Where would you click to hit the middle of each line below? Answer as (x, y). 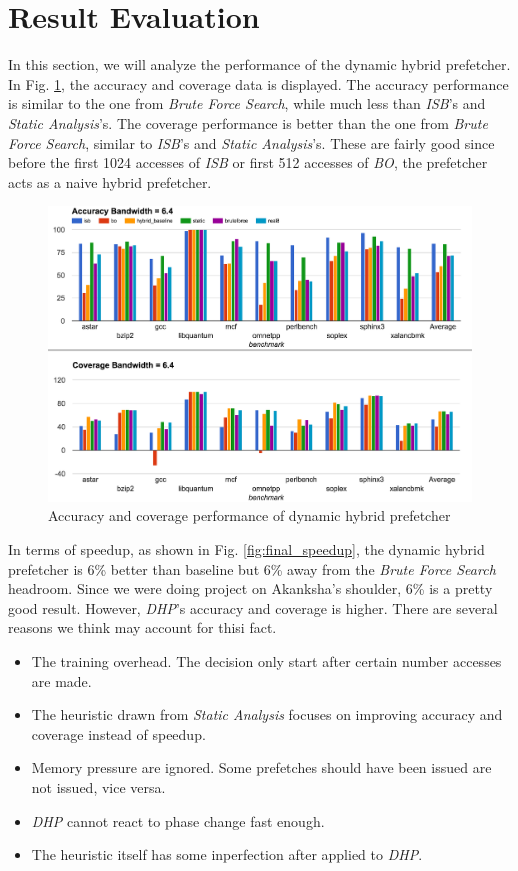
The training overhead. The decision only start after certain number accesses (266, 660)
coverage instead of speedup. (118, 733)
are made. (61, 680)
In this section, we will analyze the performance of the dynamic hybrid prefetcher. (259, 64)
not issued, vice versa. (98, 786)
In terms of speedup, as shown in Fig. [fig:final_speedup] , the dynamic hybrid (246, 548)
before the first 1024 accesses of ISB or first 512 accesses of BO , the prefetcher (248, 162)
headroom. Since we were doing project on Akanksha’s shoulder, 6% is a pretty (250, 588)
